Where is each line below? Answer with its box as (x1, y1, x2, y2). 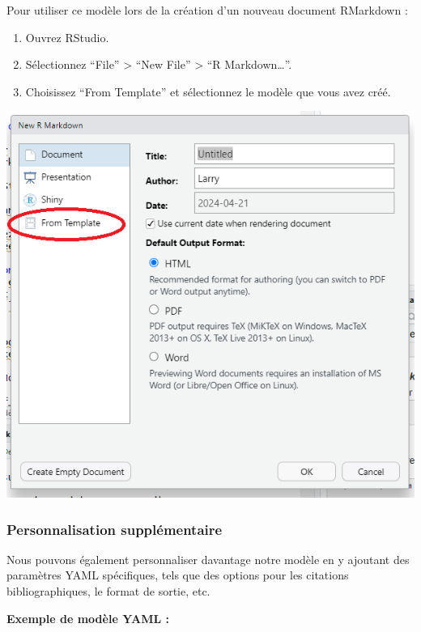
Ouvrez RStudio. (25, 28, 109, 45)
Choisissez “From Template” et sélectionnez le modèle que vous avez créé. (25, 83, 391, 100)
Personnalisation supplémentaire (6, 519, 223, 539)
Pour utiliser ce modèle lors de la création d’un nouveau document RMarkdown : (6, 2, 408, 18)
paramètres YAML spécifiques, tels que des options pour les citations (6, 566, 349, 583)
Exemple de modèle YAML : (6, 609, 169, 626)
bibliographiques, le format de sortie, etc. (6, 583, 210, 600)
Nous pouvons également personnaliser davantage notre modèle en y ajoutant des (6, 550, 410, 567)
